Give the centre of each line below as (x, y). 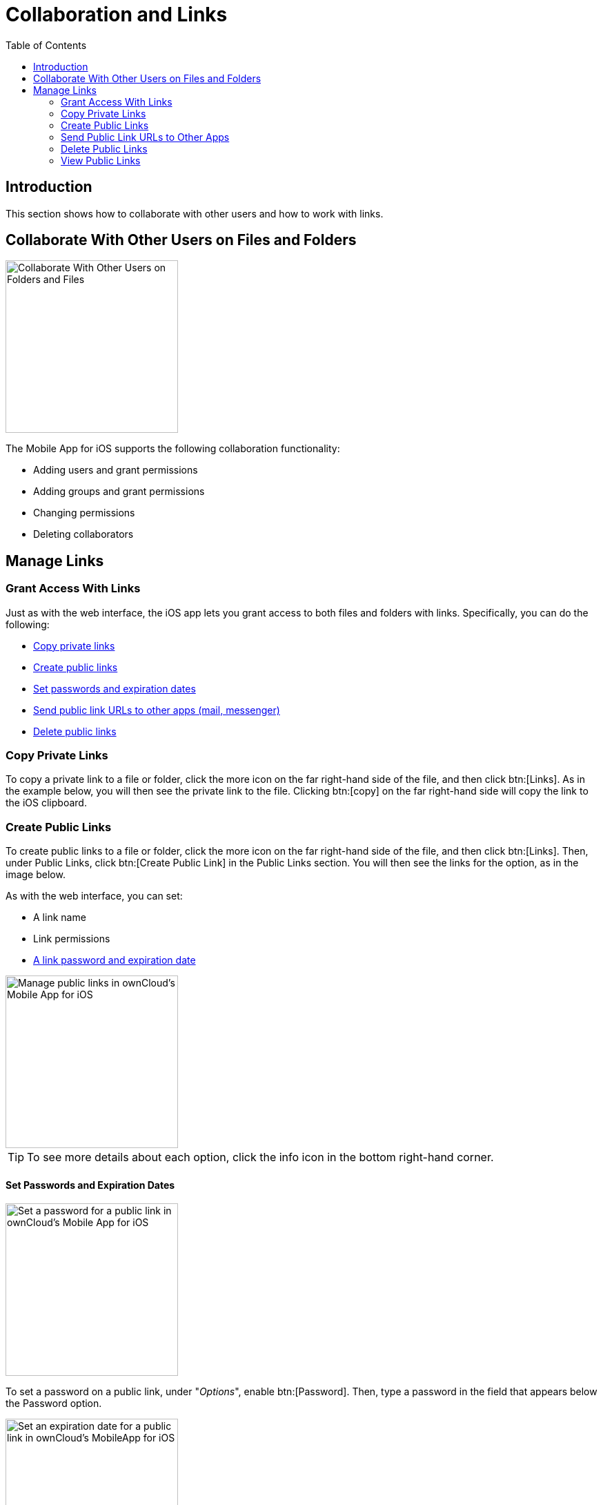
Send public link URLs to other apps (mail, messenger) (157, 710)
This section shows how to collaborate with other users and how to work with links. (195, 213)
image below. (36, 875)
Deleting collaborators (83, 534)
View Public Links (101, 160)
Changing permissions (84, 513)
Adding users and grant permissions (116, 470)
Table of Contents (46, 45)
